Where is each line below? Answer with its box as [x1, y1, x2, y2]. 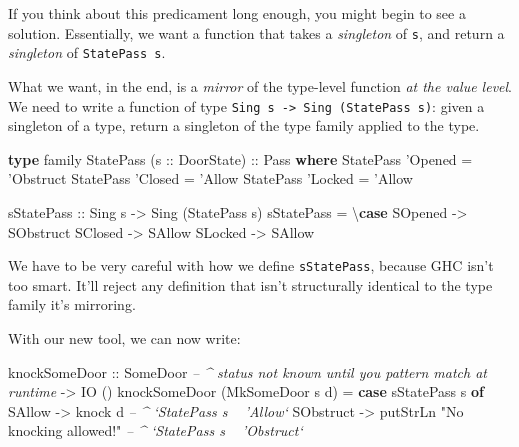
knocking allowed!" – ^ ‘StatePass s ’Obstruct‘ [8, 420, 303, 441]
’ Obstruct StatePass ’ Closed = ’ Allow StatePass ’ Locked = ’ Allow [8, 168, 413, 189]
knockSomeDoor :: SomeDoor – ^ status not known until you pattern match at [8, 361, 487, 382]
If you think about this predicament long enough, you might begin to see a [8, 3, 466, 23]
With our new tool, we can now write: [8, 327, 241, 348]
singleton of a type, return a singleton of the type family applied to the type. [8, 115, 480, 136]
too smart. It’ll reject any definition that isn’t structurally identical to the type [8, 274, 493, 295]
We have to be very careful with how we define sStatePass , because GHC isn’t [8, 255, 494, 276]
